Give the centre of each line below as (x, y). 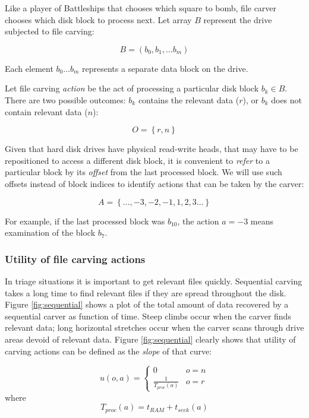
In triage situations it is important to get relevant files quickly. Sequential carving (154, 281)
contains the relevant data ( (189, 99)
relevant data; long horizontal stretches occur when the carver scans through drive (154, 327)
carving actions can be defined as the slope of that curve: (108, 351)
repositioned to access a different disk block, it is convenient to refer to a (137, 160)
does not (287, 99)
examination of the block (50, 232)
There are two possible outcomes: (65, 99)
